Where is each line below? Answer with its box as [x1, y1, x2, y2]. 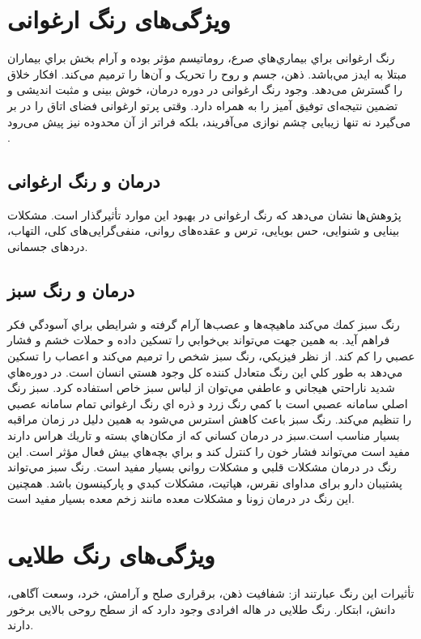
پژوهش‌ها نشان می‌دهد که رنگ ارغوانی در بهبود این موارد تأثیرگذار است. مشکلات [7, 206, 402, 223]
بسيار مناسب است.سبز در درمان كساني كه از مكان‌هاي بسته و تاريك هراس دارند [7, 427, 400, 444]
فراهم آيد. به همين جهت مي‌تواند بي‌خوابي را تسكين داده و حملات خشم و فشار [7, 331, 390, 348]
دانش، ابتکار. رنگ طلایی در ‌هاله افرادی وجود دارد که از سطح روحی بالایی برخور [7, 600, 396, 617]
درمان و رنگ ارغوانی [7, 168, 160, 194]
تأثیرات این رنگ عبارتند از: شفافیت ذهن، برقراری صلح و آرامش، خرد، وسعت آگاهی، [7, 585, 415, 602]
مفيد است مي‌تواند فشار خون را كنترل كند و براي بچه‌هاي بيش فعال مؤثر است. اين [7, 442, 410, 459]
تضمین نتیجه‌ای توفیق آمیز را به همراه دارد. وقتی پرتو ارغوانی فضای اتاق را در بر [7, 96, 398, 113]
